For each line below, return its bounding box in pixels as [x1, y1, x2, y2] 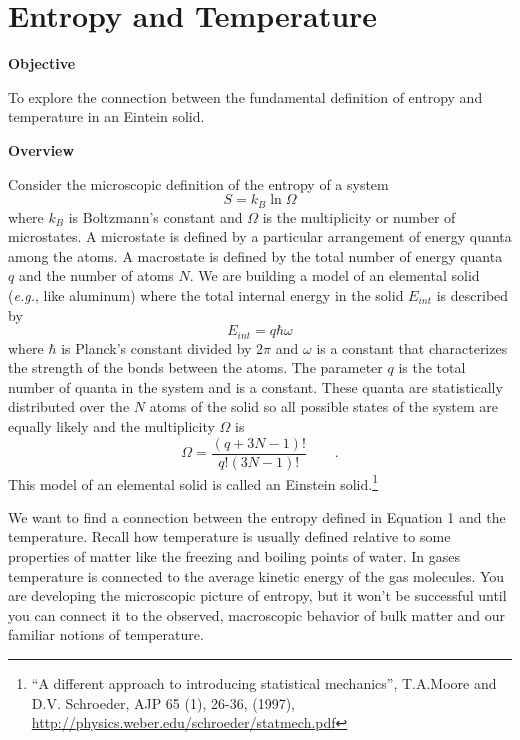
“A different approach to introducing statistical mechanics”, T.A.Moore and [31, 673, 497, 693]
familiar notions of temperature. [8, 624, 204, 645]
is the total [398, 357, 466, 378]
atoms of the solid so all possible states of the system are [149, 396, 499, 417]
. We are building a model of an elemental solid [189, 265, 480, 286]
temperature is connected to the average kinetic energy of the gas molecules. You [8, 565, 505, 586]
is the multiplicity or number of [262, 206, 456, 227]
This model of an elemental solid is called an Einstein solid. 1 [8, 470, 379, 494]
